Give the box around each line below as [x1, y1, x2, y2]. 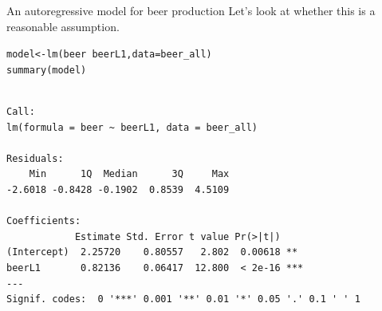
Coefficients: [6, 215, 81, 227]
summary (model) [6, 64, 87, 76]
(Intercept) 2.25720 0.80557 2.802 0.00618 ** [6, 246, 298, 258]
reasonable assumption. [6, 18, 120, 34]
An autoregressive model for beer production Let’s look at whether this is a [6, 2, 376, 18]
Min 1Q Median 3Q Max [29, 168, 230, 180]
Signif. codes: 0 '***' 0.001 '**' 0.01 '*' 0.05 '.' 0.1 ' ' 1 [6, 293, 360, 305]
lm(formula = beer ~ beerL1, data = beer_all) [6, 121, 258, 133]
